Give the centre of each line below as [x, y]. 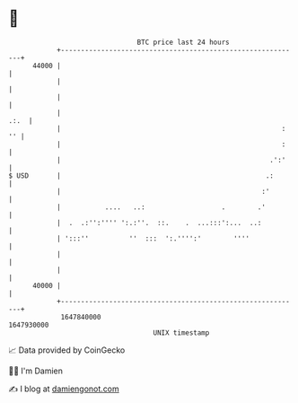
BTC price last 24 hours [183, 42]
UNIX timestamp [181, 333]
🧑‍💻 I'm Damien [36, 371]
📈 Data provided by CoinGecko [67, 350]
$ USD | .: [141, 175]
